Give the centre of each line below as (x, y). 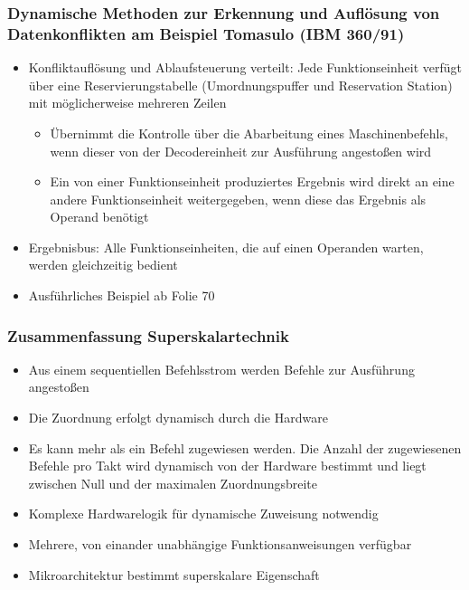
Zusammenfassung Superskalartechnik (148, 335)
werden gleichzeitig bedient (103, 265)
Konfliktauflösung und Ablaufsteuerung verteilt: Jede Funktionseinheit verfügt (245, 67)
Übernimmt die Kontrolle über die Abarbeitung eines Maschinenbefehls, (249, 133)
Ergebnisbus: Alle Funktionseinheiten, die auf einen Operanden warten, (226, 247)
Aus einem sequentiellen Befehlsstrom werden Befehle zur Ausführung (221, 369)
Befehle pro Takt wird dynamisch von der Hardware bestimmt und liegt (227, 466)
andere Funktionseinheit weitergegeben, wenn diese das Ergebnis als (238, 199)
